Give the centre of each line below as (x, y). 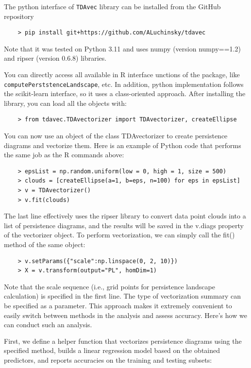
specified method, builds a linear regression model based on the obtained (112, 350)
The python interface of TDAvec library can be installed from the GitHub (112, 6)
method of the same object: (45, 244)
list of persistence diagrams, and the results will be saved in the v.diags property (124, 225)
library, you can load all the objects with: (65, 103)
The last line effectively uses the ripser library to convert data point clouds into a (125, 216)
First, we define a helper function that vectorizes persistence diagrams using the (123, 341)
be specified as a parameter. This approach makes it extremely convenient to (118, 305)
